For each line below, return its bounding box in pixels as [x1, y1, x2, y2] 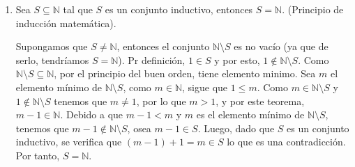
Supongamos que [15, 39, 88, 54]
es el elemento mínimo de [196, 107, 305, 122]
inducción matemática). [15, 15, 116, 30]
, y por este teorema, [216, 93, 305, 108]
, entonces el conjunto [116, 39, 210, 54]
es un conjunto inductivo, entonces [105, 2, 253, 16]
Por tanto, [15, 148, 60, 162]
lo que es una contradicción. [227, 134, 346, 149]
